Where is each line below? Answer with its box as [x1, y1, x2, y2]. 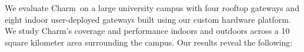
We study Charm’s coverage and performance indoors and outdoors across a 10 [5, 25, 290, 37]
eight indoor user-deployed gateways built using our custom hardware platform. [5, 13, 291, 25]
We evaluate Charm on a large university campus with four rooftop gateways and [5, 2, 299, 13]
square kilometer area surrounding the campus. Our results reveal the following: [5, 36, 293, 48]
